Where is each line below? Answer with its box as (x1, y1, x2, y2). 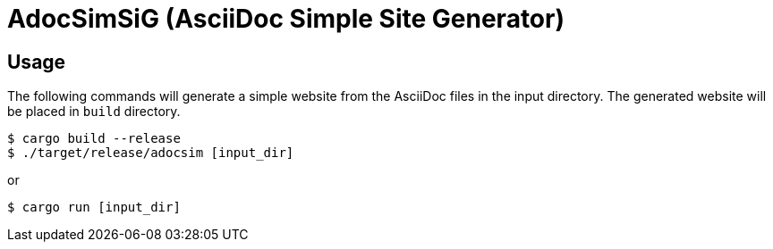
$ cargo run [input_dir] (7, 200, 181, 215)
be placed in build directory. (7, 104, 181, 120)
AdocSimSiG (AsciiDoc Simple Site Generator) (7, 4, 565, 34)
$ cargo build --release (7, 131, 181, 146)
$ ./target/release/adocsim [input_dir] (7, 145, 294, 161)
